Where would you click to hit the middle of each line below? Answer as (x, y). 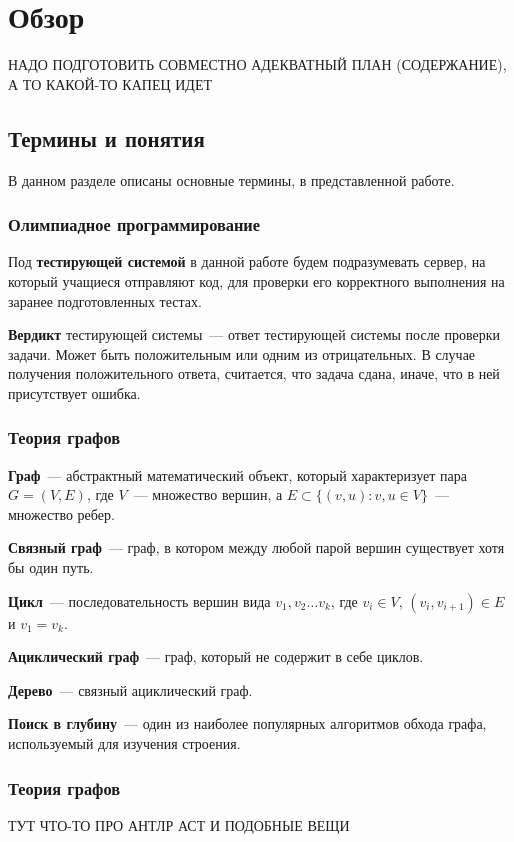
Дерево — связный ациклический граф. (130, 689)
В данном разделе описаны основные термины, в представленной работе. (231, 179)
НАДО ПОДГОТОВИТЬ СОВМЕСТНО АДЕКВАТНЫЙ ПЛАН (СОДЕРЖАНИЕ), (257, 64)
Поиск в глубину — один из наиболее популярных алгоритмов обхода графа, (247, 723)
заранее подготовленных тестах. (105, 300)
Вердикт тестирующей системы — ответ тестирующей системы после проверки (254, 334)
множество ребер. (61, 513)
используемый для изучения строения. (124, 743)
